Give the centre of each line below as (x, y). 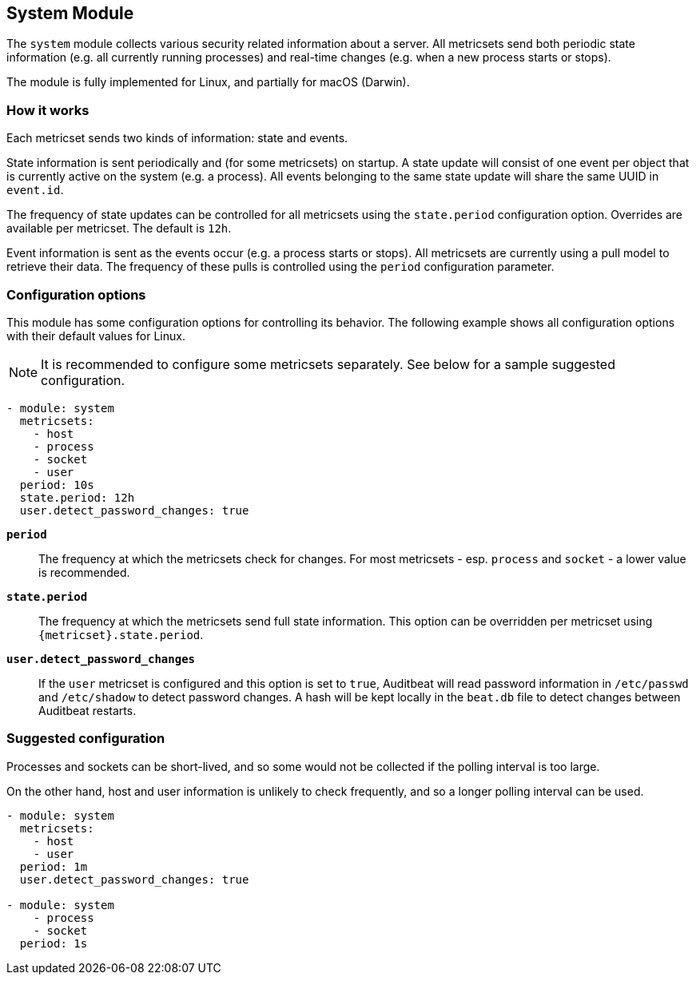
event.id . (35, 190)
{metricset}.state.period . (121, 634)
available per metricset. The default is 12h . (119, 228)
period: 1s (54, 943)
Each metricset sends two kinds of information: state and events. (177, 138)
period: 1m (54, 866)
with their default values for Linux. (96, 336)
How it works (48, 110)
